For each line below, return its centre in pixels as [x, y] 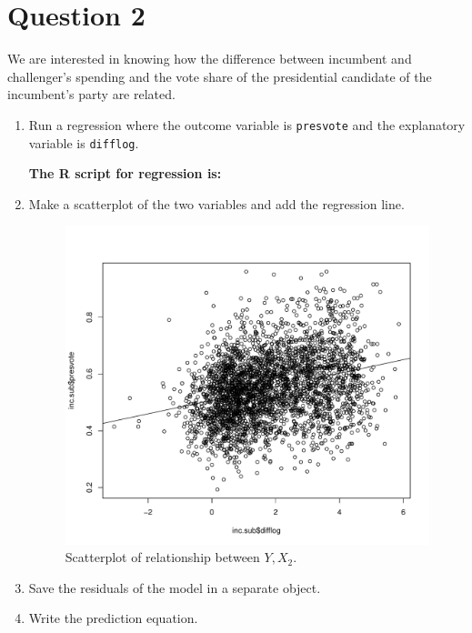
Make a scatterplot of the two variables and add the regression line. [216, 203]
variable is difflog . [84, 142]
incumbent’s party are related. [91, 94]
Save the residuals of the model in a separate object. [175, 587]
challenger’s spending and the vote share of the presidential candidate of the [220, 76]
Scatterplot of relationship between [162, 557]
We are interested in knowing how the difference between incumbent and [210, 59]
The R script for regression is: [125, 173]
